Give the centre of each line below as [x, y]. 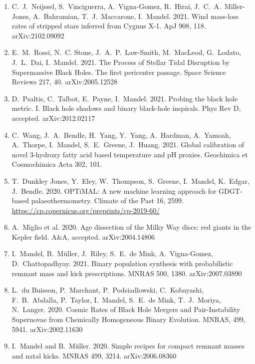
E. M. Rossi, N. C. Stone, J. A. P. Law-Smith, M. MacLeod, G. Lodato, [127, 52]
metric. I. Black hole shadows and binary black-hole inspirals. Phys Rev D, [126, 108]
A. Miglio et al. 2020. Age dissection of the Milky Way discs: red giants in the [131, 227]
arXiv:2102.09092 [38, 35]
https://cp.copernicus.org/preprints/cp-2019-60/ [86, 210]
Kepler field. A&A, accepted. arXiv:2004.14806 [83, 236]
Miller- [235, 6]
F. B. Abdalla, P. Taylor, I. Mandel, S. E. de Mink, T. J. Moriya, [117, 299]
